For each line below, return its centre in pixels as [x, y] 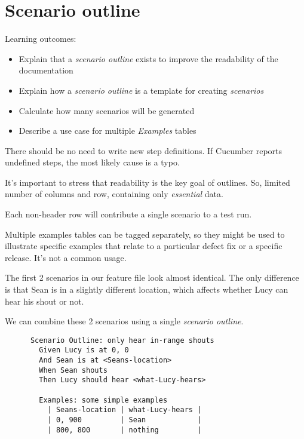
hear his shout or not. [44, 301]
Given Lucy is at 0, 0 [84, 350]
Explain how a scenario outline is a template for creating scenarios [141, 90]
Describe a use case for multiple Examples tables [108, 131]
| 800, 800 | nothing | [125, 430]
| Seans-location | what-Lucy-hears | [125, 410]
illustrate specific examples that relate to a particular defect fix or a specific [144, 246]
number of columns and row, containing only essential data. [114, 194]
